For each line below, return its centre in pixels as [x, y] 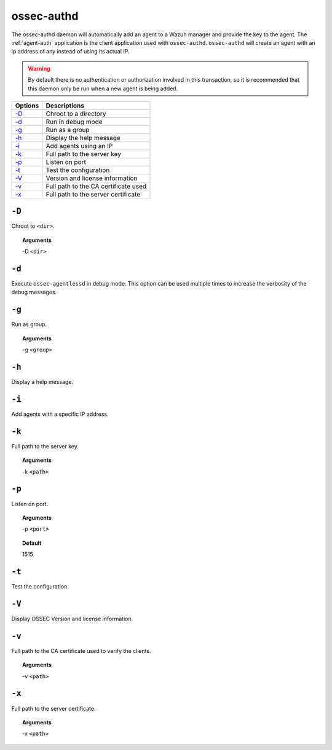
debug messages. [34, 292]
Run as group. [29, 324]
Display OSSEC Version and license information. [72, 619]
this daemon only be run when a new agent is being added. [103, 88]
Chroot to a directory [76, 114]
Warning [39, 68]
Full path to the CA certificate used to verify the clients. [81, 650]
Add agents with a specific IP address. [60, 414]
